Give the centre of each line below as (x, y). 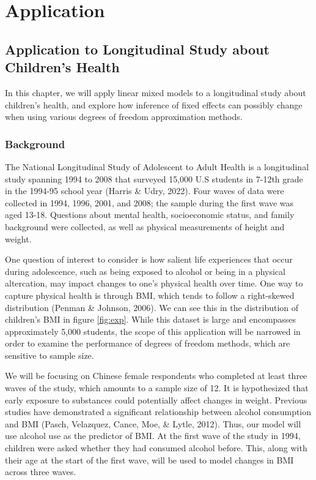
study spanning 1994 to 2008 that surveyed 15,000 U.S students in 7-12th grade (154, 178)
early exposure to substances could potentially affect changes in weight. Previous (156, 399)
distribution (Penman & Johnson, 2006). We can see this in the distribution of (152, 307)
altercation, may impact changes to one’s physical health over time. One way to (154, 283)
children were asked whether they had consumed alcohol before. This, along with (156, 448)
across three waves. (41, 472)
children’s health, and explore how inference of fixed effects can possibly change (154, 104)
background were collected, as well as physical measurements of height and (145, 226)
